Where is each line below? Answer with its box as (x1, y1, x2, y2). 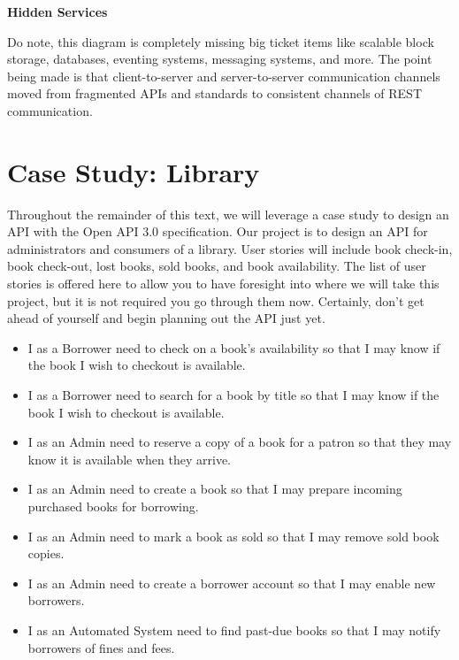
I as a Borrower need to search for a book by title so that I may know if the (27, 386, 440, 404)
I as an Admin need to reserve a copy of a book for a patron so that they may (27, 433, 452, 451)
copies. (27, 544, 65, 563)
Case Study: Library (7, 153, 260, 189)
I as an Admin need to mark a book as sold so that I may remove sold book (27, 526, 440, 545)
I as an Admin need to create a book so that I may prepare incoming (27, 480, 402, 498)
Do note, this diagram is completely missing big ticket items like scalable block (7, 32, 434, 50)
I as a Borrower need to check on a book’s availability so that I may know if (27, 338, 440, 357)
